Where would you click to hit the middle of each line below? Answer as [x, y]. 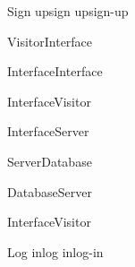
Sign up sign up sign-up [68, 11]
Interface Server [48, 131]
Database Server [50, 191]
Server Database [50, 161]
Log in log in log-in [55, 251]
